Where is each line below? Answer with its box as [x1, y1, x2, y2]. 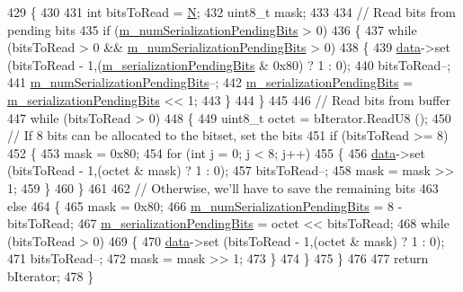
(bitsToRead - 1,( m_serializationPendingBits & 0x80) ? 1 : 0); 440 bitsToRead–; [7, 55, 451, 74]
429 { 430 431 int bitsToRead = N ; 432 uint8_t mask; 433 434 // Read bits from [7, 3, 456, 21]
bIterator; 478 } [7, 266, 94, 285]
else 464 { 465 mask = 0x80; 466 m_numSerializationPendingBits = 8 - [7, 196, 403, 215]
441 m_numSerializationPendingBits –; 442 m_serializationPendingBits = [7, 73, 414, 92]
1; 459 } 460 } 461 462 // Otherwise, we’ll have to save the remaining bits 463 [7, 178, 439, 197]
